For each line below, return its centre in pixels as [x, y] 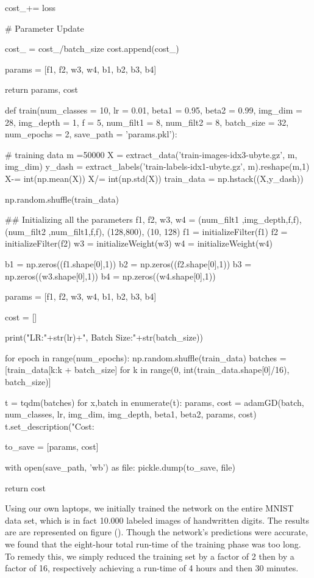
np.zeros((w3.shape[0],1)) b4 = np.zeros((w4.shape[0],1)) [110, 276]
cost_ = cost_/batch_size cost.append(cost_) [92, 49]
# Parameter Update [45, 28]
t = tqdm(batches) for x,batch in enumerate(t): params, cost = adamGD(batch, [155, 402]
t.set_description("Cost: [50, 426]
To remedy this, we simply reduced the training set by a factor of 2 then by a [150, 556]
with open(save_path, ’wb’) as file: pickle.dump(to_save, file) [120, 467]
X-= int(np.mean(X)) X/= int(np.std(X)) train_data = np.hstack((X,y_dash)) [154, 178]
